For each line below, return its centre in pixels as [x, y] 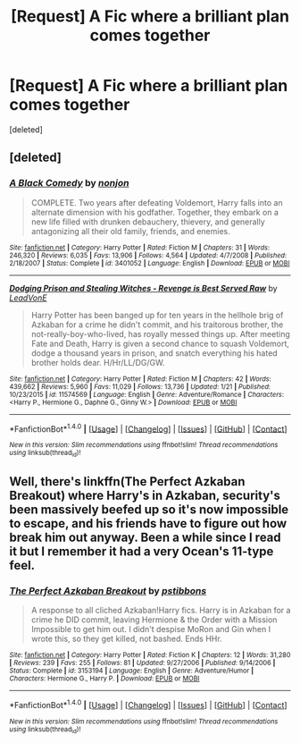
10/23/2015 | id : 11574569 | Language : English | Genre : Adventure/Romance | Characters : [146, 394]
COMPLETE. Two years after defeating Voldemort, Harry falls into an [157, 202]
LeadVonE [28, 298]
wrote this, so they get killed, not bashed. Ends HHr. [126, 639]
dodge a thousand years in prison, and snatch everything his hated [154, 353]
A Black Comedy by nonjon [69, 183]
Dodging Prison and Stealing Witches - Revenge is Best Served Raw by [144, 288]
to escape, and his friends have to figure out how [148, 523]
